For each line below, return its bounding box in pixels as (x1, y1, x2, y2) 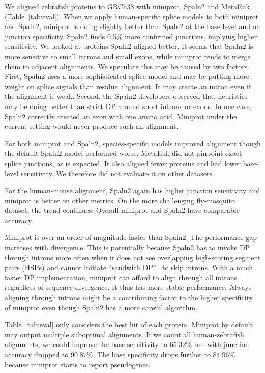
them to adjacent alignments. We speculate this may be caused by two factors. (5, 61, 250, 71)
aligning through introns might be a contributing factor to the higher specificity (5, 292, 253, 303)
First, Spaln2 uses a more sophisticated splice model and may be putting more (5, 71, 250, 82)
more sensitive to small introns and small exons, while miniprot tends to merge (5, 50, 251, 61)
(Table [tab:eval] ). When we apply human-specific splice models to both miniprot (5, 11, 259, 21)
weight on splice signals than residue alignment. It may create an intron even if (5, 81, 251, 91)
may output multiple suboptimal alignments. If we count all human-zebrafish (5, 329, 244, 339)
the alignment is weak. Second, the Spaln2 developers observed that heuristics (5, 91, 248, 101)
